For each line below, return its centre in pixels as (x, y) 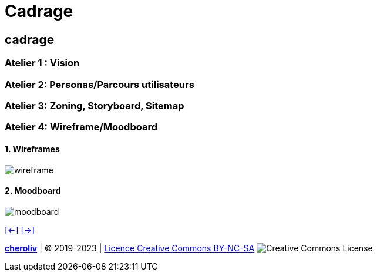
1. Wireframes (32, 149)
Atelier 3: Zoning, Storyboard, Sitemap (95, 105)
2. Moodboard (33, 191)
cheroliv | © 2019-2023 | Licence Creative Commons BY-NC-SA (130, 248)
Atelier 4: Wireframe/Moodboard (81, 127)
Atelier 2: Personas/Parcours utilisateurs (100, 84)
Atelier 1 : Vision (42, 63)
